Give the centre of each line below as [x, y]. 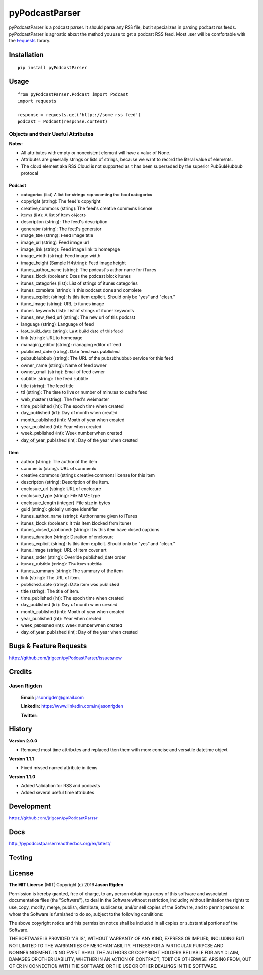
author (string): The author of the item [59, 462]
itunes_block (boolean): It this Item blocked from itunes [76, 523]
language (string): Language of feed [57, 324]
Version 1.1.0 [22, 777]
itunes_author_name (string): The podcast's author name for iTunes [89, 270]
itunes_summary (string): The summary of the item [72, 571]
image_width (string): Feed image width [61, 256]
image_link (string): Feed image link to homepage [71, 249]
